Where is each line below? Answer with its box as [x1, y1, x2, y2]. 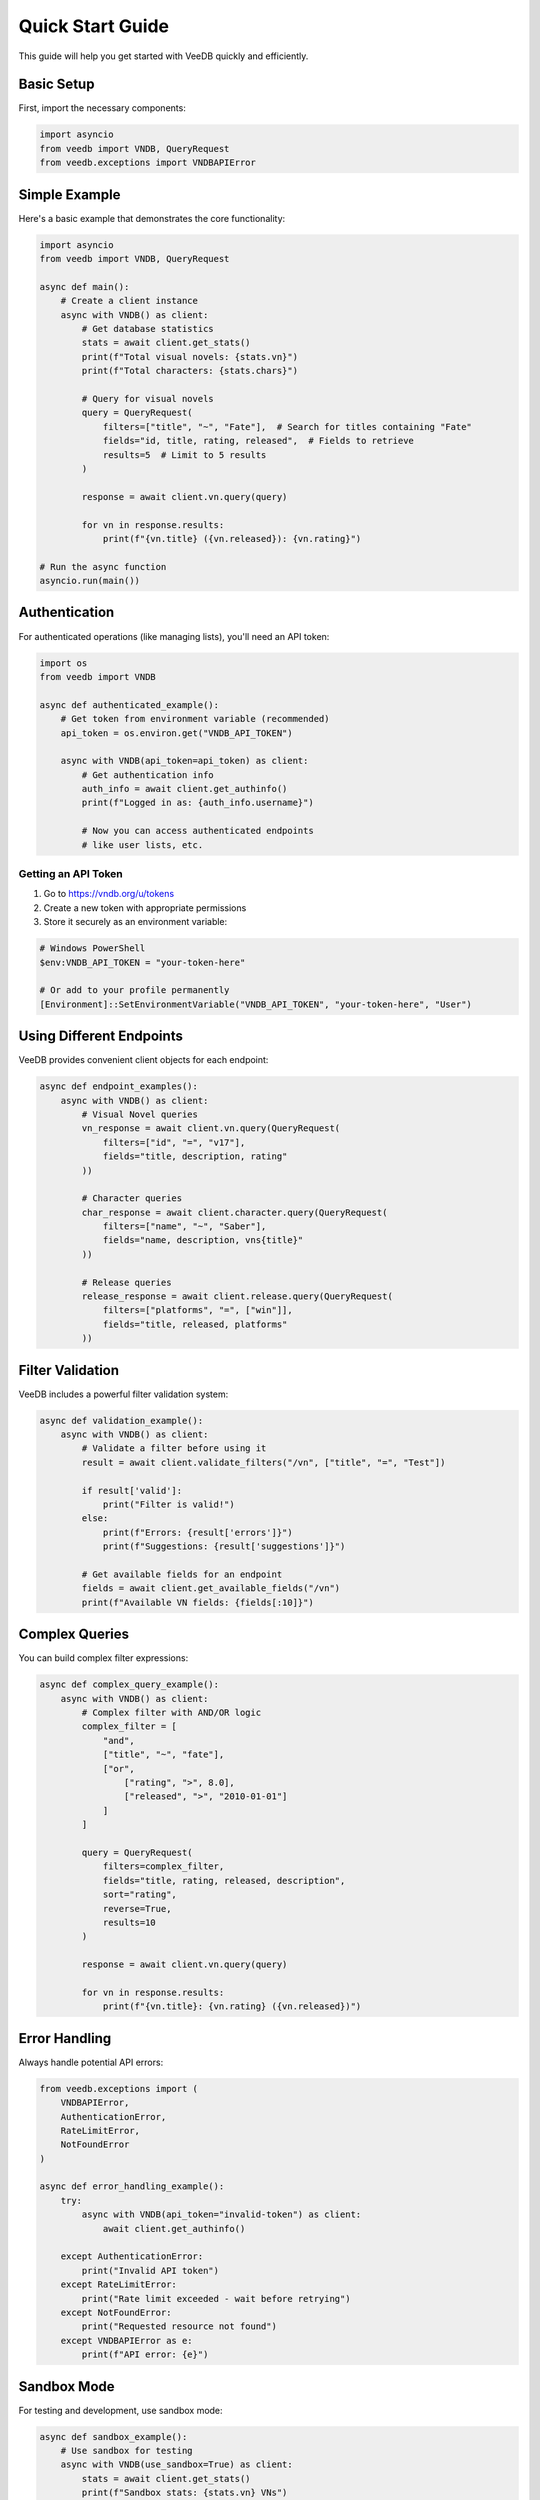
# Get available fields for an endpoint [81, 1569, 283, 1580]
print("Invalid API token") [81, 2265, 220, 2276]
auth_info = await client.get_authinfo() [81, 783, 288, 795]
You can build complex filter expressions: [18, 1652, 189, 1664]
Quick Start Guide [18, 15, 170, 37]
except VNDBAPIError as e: [60, 2335, 194, 2346]
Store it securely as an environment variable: [43, 916, 228, 928]
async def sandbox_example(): [39, 2431, 188, 2442]
